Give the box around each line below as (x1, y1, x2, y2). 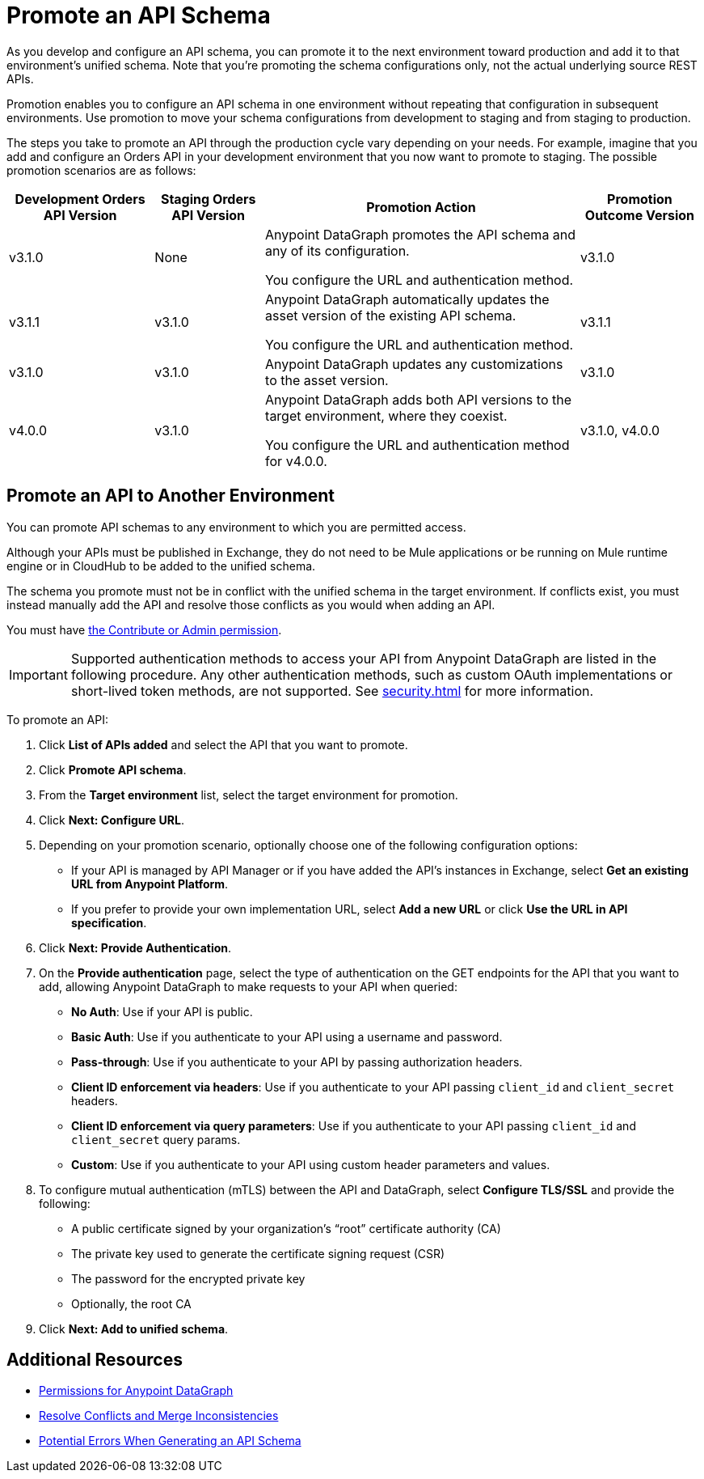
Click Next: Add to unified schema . (39, 1321, 229, 1336)
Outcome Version (584, 206, 695, 223)
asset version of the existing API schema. (265, 307, 516, 324)
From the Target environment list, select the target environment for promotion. (39, 787, 458, 802)
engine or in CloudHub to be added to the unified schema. (6, 558, 316, 573)
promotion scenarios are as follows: (6, 163, 196, 177)
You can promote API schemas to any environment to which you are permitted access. (6, 519, 466, 534)
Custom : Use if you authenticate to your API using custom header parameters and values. (71, 1157, 550, 1172)
